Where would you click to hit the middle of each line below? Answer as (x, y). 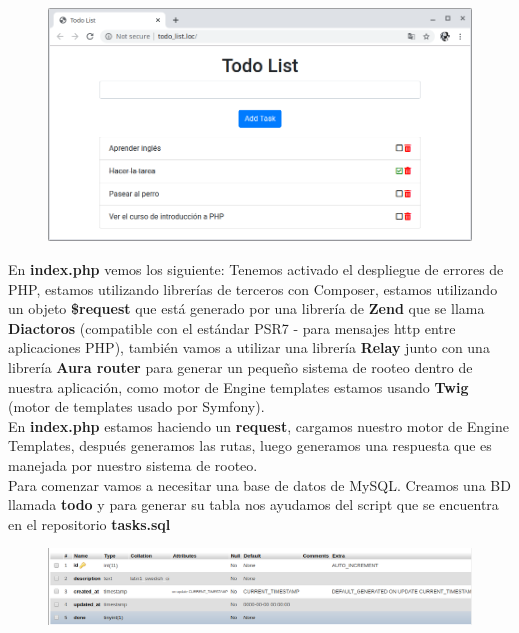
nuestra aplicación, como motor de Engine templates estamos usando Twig (238, 386)
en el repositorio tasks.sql (89, 523)
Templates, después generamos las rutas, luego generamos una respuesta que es (250, 445)
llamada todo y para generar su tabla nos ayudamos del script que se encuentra (253, 504)
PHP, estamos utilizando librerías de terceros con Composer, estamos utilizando (253, 288)
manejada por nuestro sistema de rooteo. (133, 464)
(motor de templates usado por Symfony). (136, 406)
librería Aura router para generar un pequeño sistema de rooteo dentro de (240, 366)
